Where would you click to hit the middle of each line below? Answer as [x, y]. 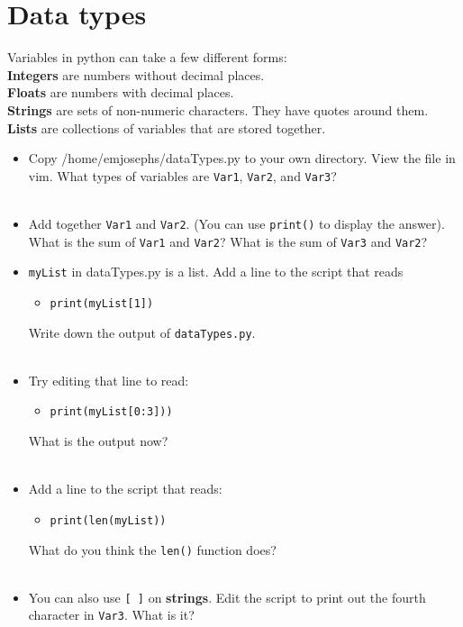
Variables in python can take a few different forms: [147, 57]
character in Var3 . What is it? [111, 615]
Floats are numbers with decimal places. [121, 92]
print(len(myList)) [108, 520]
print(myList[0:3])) [111, 412]
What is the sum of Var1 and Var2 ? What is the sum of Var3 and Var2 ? [228, 241]
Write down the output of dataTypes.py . [142, 332]
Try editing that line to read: [109, 380]
